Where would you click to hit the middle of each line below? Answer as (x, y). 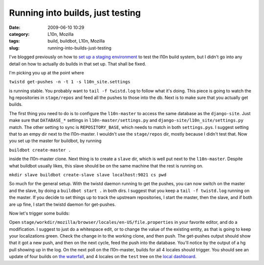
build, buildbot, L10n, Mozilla (76, 41)
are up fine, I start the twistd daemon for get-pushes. (62, 204)
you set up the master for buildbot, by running (55, 141)
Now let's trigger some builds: (39, 213)
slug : (14, 48)
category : (19, 34)
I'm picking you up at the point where (46, 72)
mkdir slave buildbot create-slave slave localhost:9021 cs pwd (88, 175)
